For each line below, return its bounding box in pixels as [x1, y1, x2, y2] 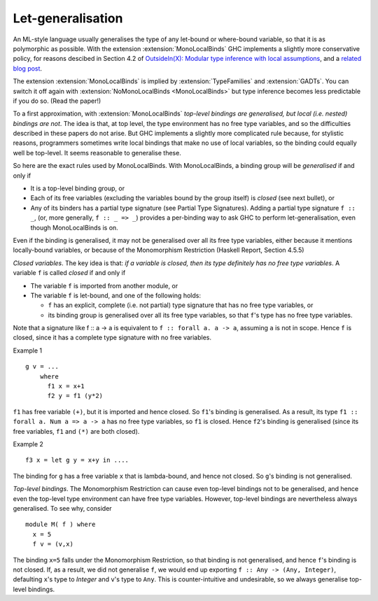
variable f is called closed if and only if [13, 269, 126, 277]
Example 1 [13, 346, 42, 355]
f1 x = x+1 [47, 382, 85, 390]
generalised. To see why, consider [13, 504, 112, 512]
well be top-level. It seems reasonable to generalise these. [13, 148, 181, 157]
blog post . [13, 64, 42, 73]
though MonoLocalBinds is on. [30, 223, 118, 232]
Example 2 [13, 440, 43, 448]
